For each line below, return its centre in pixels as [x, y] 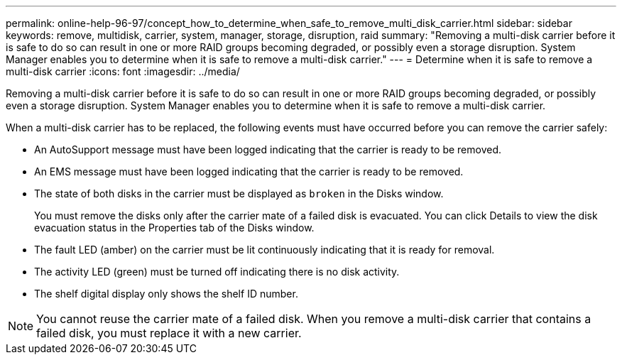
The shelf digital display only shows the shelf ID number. [166, 294]
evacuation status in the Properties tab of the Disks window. [174, 228]
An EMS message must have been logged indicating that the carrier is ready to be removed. [249, 171]
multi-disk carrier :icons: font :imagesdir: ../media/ [123, 71]
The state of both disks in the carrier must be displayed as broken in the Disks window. [239, 193]
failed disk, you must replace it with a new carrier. [169, 333]
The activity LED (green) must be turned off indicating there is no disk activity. [217, 272]
